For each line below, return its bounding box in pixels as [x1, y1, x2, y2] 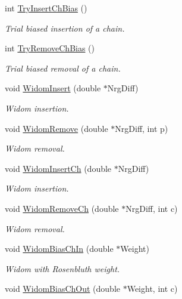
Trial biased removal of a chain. [5, 61, 121, 74]
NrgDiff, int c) [125, 202, 178, 214]
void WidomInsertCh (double [5, 162, 112, 174]
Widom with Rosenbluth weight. [5, 262, 120, 275]
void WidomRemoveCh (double [5, 202, 119, 214]
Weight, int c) [127, 282, 178, 295]
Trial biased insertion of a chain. [5, 21, 125, 34]
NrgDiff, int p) [115, 122, 168, 134]
